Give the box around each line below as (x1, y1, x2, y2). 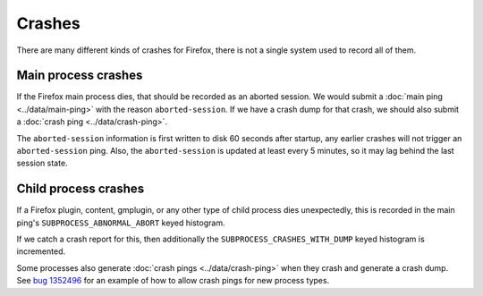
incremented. (16, 246, 66, 257)
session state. (16, 157, 68, 169)
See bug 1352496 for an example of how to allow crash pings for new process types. (16, 275, 330, 286)
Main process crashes (16, 68, 143, 83)
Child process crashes (16, 182, 145, 197)
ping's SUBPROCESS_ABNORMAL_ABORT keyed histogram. (16, 217, 225, 228)
